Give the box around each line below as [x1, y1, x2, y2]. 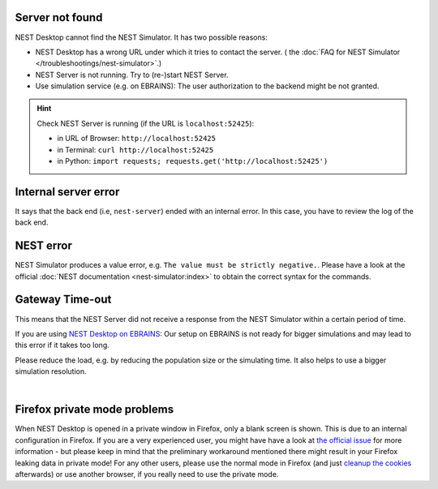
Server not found [15, 11, 103, 24]
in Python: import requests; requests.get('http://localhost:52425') [57, 157, 328, 166]
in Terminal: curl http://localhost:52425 [57, 144, 214, 154]
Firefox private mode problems [15, 402, 174, 417]
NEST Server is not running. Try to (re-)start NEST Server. [35, 70, 229, 79]
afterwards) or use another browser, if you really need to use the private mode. [15, 469, 279, 478]
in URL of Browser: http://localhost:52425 [57, 134, 217, 144]
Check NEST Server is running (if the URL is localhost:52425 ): [36, 118, 255, 128]
